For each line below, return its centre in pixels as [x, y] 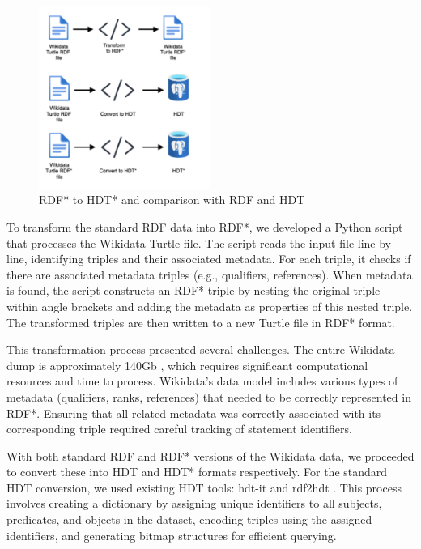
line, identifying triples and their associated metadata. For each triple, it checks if [209, 259]
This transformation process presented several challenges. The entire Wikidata [201, 349]
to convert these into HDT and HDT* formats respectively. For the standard [197, 472]
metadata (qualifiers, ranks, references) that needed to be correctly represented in [209, 396]
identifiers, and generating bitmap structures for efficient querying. [172, 535]
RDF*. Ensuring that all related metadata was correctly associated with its [194, 413]
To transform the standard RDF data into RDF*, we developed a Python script [205, 226]
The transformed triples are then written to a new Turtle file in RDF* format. [201, 322]
